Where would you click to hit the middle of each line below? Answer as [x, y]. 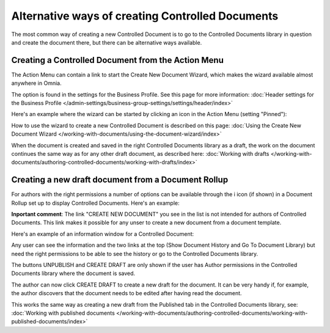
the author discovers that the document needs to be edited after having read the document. [127, 293]
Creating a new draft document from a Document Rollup [120, 180]
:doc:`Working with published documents [63, 313]
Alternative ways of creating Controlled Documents [145, 16]
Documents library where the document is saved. [73, 273]
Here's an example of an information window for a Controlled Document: [103, 234]
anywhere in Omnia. [36, 83]
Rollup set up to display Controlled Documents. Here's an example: [95, 203]
